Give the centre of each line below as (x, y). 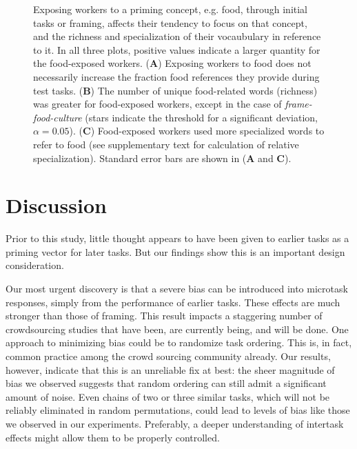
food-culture (58, 117)
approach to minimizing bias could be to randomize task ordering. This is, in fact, (179, 342)
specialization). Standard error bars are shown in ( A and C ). (162, 158)
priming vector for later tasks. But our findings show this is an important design (175, 251)
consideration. (35, 265)
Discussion (56, 205)
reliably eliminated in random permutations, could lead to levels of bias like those (178, 410)
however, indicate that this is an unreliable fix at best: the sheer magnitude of (170, 369)
